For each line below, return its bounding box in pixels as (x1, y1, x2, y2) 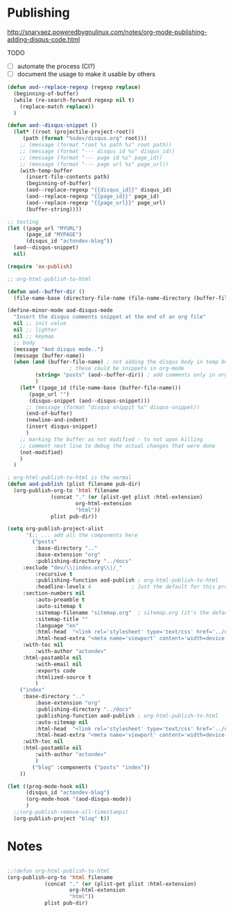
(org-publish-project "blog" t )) (13, 815, 110, 822)
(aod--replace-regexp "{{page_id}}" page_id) (25, 193, 159, 200)
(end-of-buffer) (25, 410, 73, 417)
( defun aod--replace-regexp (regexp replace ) (7, 84, 141, 91)
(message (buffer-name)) (13, 352, 85, 359)
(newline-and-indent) (25, 417, 89, 424)
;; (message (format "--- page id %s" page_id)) (19, 154, 163, 161)
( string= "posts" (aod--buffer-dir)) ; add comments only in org (35, 372, 228, 379)
